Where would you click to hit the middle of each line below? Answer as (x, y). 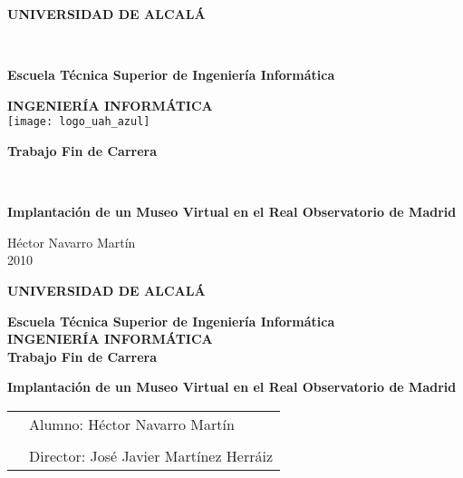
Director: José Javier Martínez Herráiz (151, 455)
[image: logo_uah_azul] (79, 122)
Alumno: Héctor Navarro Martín (132, 424)
